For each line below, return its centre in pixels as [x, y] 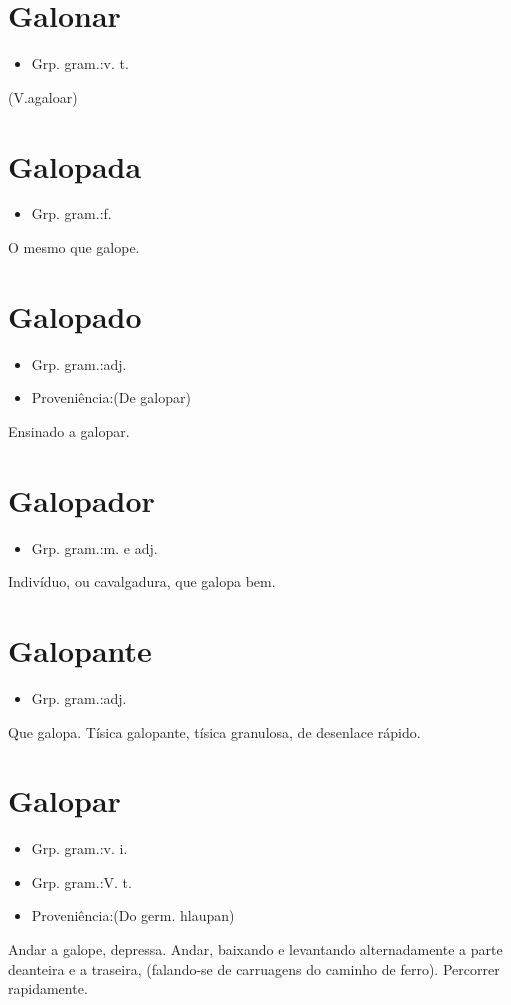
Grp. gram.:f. [71, 213]
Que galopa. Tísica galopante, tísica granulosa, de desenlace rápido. [214, 731]
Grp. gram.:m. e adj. [94, 547]
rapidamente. [48, 988]
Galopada [75, 165]
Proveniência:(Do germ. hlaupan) [133, 915]
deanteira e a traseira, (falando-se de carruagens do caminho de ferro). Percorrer [254, 968]
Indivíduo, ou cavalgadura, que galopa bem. [142, 581]
